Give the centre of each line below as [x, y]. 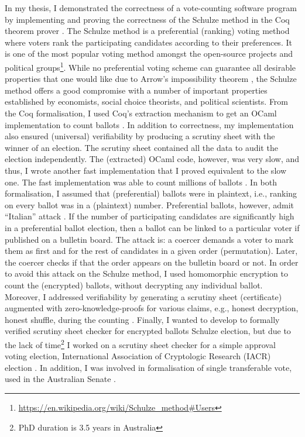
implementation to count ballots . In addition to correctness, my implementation [149, 124]
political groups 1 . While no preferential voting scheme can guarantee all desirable [150, 66]
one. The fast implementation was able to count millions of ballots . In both [141, 182]
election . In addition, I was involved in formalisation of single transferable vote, [148, 367]
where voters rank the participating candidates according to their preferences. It [148, 42]
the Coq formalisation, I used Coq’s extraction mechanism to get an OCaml [141, 113]
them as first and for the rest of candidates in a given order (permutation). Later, [151, 251]
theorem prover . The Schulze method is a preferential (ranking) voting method [147, 31]
